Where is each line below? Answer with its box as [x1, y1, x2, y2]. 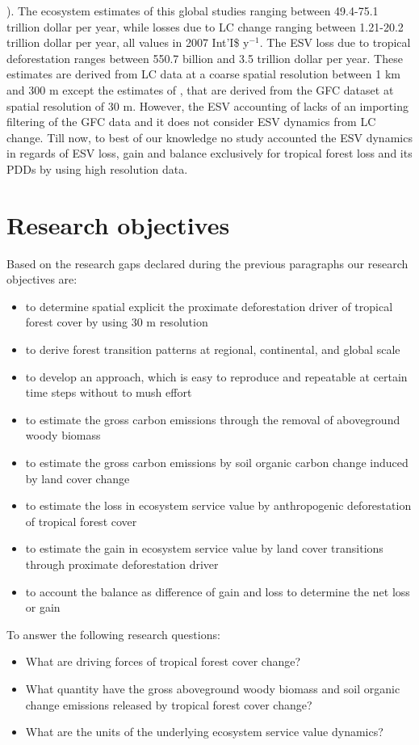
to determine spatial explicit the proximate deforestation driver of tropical [25, 297, 393, 314]
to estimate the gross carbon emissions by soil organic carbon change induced [25, 454, 409, 470]
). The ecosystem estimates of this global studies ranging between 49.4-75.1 [6, 2, 379, 19]
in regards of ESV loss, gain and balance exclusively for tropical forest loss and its [6, 145, 413, 162]
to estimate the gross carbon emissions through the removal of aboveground [25, 410, 400, 427]
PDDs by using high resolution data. [6, 160, 188, 177]
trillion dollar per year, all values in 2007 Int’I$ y [6, 34, 249, 51]
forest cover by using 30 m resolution [25, 314, 208, 330]
